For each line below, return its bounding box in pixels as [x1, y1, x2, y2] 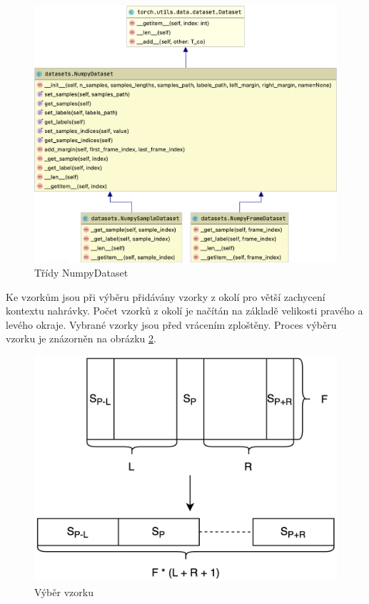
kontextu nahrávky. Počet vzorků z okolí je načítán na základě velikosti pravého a [6, 303, 363, 318]
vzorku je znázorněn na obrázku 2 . [6, 331, 156, 346]
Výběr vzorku [34, 584, 93, 599]
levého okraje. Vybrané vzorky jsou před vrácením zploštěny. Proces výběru [6, 317, 337, 332]
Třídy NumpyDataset [34, 264, 128, 279]
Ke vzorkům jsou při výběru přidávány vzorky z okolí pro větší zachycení [6, 289, 325, 304]
